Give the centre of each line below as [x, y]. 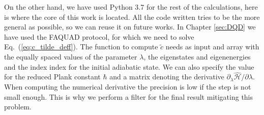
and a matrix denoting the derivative [167, 77]
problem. [18, 107]
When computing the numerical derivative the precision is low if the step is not [128, 86]
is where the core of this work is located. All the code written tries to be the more [132, 17]
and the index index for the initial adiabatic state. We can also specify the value [129, 66]
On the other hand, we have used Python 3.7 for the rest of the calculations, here [131, 7]
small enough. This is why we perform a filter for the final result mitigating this [129, 96]
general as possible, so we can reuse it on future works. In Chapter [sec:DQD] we [130, 27]
